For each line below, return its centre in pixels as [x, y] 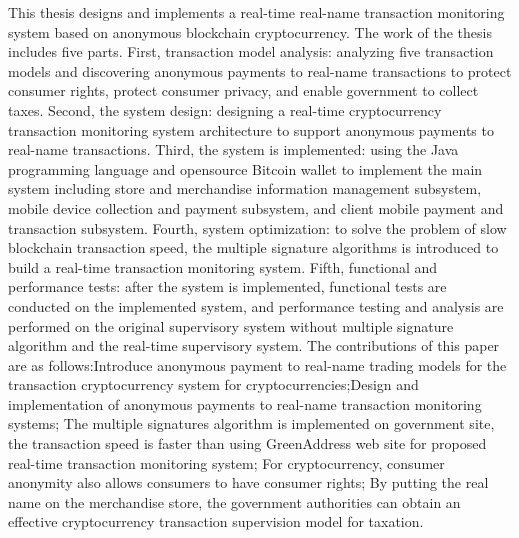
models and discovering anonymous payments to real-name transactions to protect [260, 70]
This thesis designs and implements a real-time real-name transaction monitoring [256, 12]
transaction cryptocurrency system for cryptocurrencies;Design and [213, 384]
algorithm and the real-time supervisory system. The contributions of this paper [254, 345]
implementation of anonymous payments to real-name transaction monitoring [245, 403]
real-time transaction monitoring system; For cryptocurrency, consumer [226, 462]
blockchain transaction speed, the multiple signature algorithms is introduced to [253, 247]
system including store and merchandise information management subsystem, [245, 188]
